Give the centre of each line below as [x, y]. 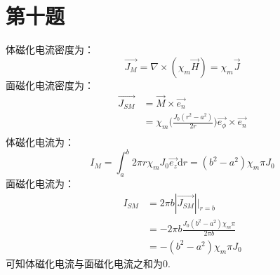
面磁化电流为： [40, 183]
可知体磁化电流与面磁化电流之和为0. [88, 263]
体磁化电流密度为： [50, 49]
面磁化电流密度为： [50, 85]
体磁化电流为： [40, 142]
